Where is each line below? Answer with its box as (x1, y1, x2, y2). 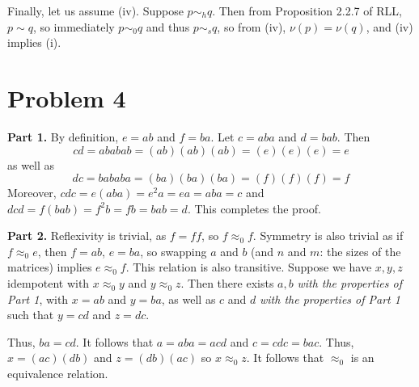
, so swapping (140, 242, 207, 259)
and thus (146, 18, 190, 35)
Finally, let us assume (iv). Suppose (7, 2, 184, 19)
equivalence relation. (7, 365, 108, 382)
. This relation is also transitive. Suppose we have (125, 259, 372, 276)
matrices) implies (7, 259, 92, 276)
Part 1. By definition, (7, 128, 119, 145)
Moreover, (7, 184, 57, 201)
